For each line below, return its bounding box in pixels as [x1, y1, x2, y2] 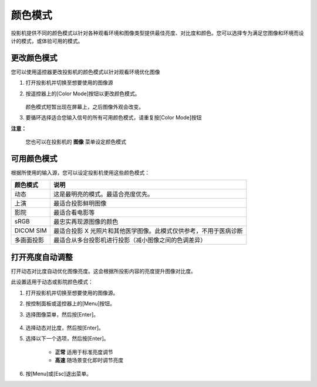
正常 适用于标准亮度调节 [55, 348, 113, 355]
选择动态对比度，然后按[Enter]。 [25, 324, 104, 331]
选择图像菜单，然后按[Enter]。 [25, 311, 99, 318]
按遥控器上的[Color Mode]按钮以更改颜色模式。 [25, 90, 140, 97]
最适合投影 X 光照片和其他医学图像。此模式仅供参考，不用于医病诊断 [53, 227, 243, 235]
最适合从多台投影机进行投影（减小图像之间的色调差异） [53, 236, 207, 244]
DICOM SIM [14, 226, 47, 235]
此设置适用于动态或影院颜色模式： [11, 278, 93, 285]
